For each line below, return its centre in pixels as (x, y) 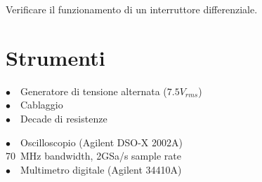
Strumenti (55, 57)
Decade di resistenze (64, 118)
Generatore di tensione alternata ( (94, 91)
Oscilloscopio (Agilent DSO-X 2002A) (101, 142)
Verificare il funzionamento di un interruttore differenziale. (132, 9)
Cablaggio (42, 105)
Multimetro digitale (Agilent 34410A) (101, 169)
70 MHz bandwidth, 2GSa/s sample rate (93, 156)
